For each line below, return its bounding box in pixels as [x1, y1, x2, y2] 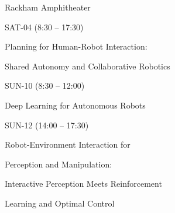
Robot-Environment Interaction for [5, 138, 131, 151]
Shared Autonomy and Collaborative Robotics [5, 60, 170, 72]
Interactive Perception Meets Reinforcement [5, 177, 162, 190]
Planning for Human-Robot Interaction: [5, 40, 147, 53]
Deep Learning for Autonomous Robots [5, 99, 146, 111]
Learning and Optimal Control [5, 197, 115, 209]
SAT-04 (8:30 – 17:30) [5, 20, 84, 33]
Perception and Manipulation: [5, 158, 112, 170]
